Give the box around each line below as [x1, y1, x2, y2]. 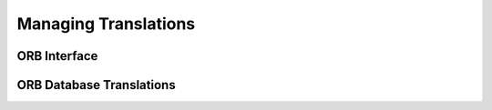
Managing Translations [16, 14, 196, 34]
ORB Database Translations [16, 77, 177, 93]
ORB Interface [16, 48, 98, 64]
